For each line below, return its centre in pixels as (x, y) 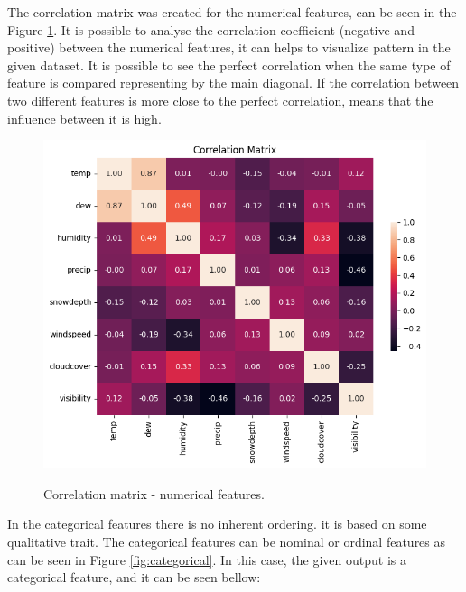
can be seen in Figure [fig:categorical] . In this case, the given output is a (207, 559)
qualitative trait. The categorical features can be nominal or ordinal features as (227, 542)
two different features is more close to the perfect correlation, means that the (220, 100)
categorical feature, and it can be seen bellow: (134, 577)
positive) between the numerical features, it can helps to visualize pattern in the (229, 47)
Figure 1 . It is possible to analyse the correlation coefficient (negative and (211, 29)
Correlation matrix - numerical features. (154, 493)
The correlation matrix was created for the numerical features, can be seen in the (232, 12)
